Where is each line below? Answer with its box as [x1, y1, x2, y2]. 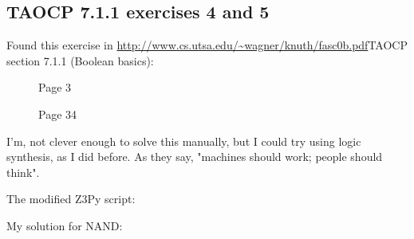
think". [6, 163, 40, 180]
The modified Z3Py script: [6, 190, 136, 207]
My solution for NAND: [6, 217, 123, 233]
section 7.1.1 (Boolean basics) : [6, 52, 154, 69]
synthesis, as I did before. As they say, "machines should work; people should [6, 148, 383, 165]
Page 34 [38, 105, 77, 122]
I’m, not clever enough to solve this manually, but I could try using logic [6, 132, 361, 149]
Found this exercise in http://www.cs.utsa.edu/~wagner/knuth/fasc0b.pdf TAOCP [6, 37, 408, 53]
